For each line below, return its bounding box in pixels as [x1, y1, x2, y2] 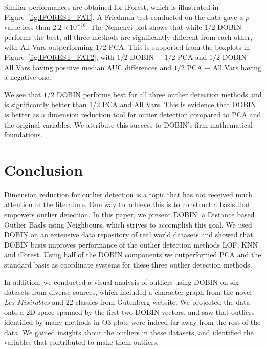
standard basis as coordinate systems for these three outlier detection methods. [4, 259, 252, 270]
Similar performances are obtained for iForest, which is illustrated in [4, 2, 219, 12]
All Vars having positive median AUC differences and [4, 61, 171, 72]
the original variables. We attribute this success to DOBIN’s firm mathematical [4, 119, 253, 130]
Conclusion [4, 159, 83, 180]
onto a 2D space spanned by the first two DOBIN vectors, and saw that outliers [4, 306, 255, 317]
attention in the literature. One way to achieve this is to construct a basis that [4, 199, 251, 210]
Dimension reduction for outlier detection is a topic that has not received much [4, 189, 253, 199]
